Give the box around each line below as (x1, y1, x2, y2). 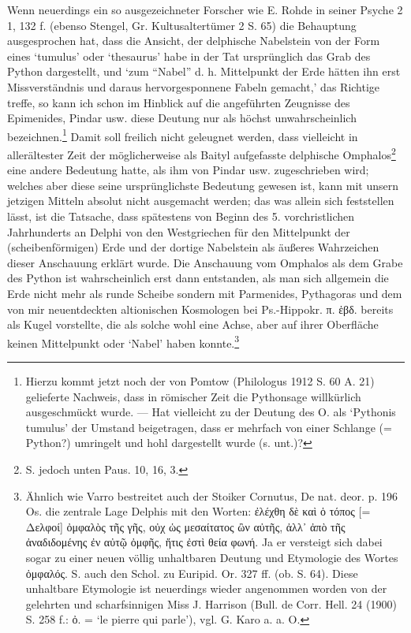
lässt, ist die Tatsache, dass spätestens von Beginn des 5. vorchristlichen (7, 208, 355, 225)
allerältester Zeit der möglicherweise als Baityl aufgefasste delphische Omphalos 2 (7, 144, 396, 162)
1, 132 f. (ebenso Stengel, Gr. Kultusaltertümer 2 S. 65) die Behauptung (7, 17, 357, 33)
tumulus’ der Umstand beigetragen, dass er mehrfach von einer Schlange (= (25, 419, 392, 435)
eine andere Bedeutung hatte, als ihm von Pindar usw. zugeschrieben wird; (7, 162, 369, 178)
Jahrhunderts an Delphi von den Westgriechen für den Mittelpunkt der (7, 223, 350, 240)
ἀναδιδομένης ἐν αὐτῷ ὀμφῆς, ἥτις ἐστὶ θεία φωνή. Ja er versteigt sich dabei (25, 534, 383, 550)
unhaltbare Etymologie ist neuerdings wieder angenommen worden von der (25, 580, 387, 597)
